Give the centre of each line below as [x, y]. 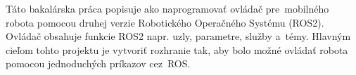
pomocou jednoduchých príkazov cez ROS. [98, 63]
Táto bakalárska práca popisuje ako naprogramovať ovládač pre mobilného [167, 8]
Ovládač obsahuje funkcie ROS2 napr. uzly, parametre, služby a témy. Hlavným [178, 36]
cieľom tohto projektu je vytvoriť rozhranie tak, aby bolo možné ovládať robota [177, 49]
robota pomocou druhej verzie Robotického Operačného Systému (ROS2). [165, 22]
